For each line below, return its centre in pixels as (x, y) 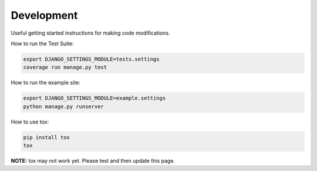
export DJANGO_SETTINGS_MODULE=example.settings (95, 98)
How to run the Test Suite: (42, 43)
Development (44, 15)
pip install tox (47, 137)
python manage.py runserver (63, 106)
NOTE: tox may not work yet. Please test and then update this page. (93, 161)
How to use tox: (30, 122)
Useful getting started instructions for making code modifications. (90, 33)
